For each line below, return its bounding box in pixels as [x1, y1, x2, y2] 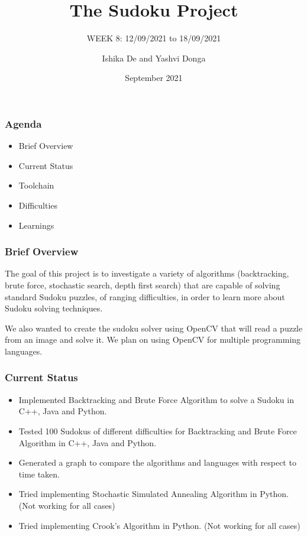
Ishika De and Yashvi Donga [102, 51, 206, 64]
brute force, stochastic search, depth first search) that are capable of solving [5, 278, 280, 291]
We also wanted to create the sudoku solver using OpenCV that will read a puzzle [5, 321, 303, 334]
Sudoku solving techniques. [5, 302, 103, 314]
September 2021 [125, 72, 183, 84]
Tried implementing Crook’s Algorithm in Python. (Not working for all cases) [18, 519, 300, 531]
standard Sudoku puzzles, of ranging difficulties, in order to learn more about [5, 290, 285, 303]
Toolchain [18, 179, 54, 191]
